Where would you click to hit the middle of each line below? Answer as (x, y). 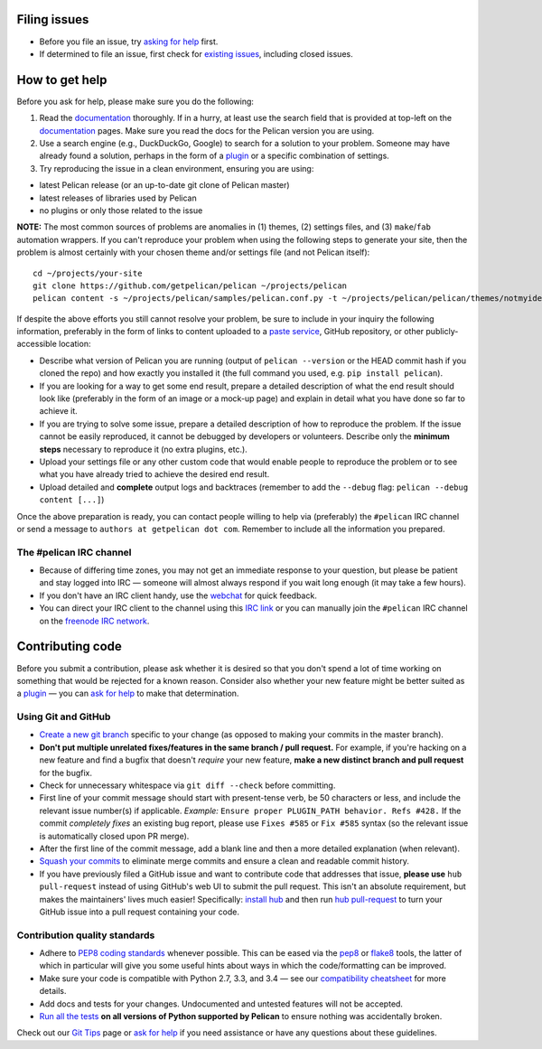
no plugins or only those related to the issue (121, 210)
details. (53, 991)
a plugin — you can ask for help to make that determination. (128, 693)
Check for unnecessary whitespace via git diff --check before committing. (187, 785)
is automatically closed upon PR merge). (114, 836)
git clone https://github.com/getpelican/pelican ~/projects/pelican (190, 286)
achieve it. (59, 411)
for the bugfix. (66, 773)
